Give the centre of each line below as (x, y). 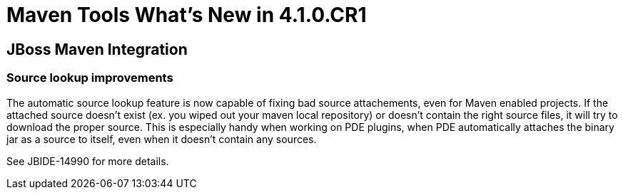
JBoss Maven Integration (97, 49)
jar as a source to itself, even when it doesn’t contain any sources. (162, 139)
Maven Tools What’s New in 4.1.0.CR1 (187, 15)
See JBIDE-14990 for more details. (88, 161)
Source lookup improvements (90, 78)
